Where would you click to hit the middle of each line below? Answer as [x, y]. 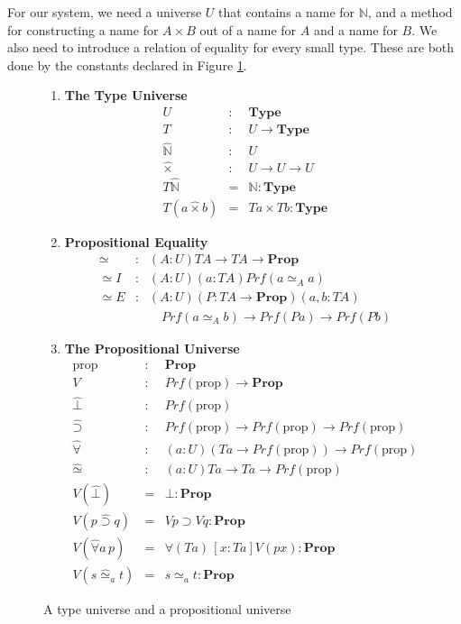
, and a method [410, 12]
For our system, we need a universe [105, 12]
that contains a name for [287, 12]
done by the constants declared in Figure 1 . [127, 64]
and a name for [355, 29]
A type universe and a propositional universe [167, 609]
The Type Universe [126, 95]
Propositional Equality [136, 241]
